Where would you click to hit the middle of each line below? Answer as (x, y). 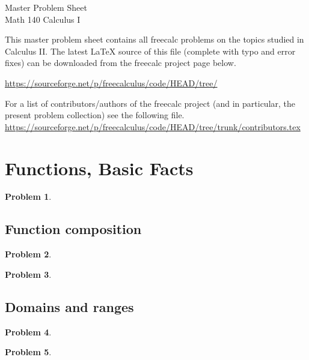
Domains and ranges (69, 306)
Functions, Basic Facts (99, 168)
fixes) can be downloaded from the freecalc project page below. (121, 63)
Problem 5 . (28, 352)
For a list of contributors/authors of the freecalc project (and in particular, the (150, 103)
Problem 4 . (28, 331)
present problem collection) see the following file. (95, 115)
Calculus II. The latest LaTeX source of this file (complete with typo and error (150, 51)
